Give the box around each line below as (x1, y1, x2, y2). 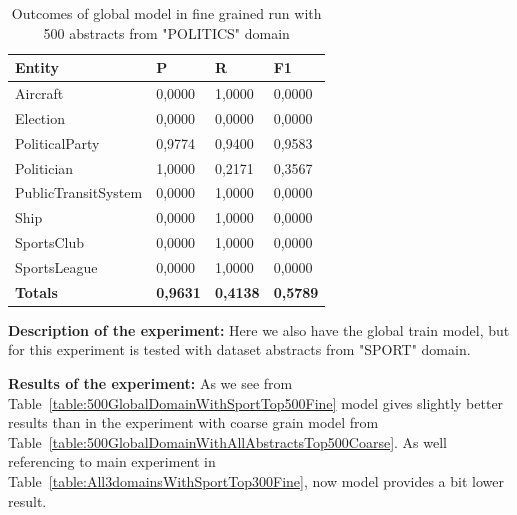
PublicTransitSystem (15, 182, 143, 203)
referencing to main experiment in (8, 451, 216, 472)
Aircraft (15, 83, 64, 104)
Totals (15, 281, 58, 302)
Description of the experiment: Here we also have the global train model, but (8, 319, 510, 340)
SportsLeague (15, 256, 98, 277)
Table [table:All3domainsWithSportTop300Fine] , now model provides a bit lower (8, 471, 504, 492)
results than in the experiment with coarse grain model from (8, 412, 379, 433)
